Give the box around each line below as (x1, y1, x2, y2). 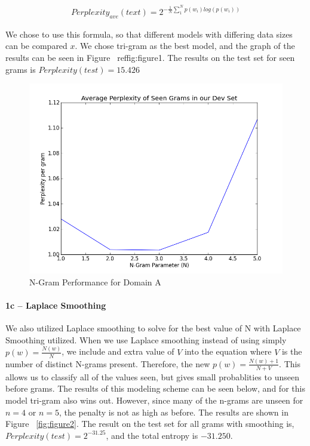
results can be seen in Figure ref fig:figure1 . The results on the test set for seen (5, 51, 295, 64)
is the (281, 345, 302, 358)
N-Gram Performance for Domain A (29, 275, 161, 288)
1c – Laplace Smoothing (5, 299, 106, 312)
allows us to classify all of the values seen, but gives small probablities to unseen (5, 370, 299, 383)
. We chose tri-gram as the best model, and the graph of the (75, 39, 295, 52)
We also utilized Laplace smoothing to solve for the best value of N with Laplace (5, 322, 301, 334)
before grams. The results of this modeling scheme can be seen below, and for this (5, 382, 305, 395)
